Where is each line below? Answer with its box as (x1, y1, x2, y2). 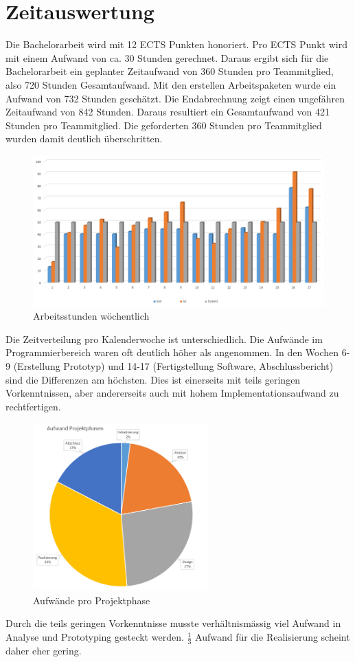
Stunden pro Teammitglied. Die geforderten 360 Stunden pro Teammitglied (5, 118, 322, 132)
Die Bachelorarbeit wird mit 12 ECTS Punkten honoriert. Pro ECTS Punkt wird (5, 37, 347, 52)
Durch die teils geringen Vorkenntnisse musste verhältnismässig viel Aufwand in (5, 616, 341, 630)
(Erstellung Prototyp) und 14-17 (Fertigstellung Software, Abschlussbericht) (13, 358, 334, 373)
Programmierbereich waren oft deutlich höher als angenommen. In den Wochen (5, 345, 339, 360)
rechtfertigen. (5, 399, 61, 413)
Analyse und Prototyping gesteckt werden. (5, 630, 184, 644)
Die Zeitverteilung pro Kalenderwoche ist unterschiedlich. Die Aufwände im (5, 331, 323, 346)
